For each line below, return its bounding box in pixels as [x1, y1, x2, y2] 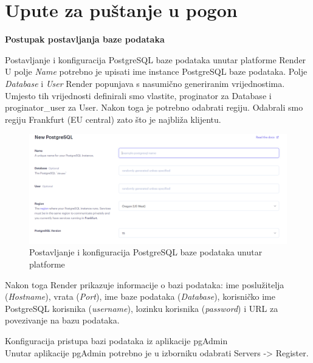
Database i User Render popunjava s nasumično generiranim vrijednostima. [5, 77, 285, 89]
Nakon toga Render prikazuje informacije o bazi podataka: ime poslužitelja [5, 278, 284, 291]
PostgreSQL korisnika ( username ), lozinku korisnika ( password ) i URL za [5, 302, 278, 314]
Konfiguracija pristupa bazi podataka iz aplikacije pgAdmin [5, 334, 228, 347]
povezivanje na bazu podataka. [5, 314, 120, 327]
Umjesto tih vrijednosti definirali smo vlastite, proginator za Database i [5, 89, 272, 102]
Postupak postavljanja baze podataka [5, 33, 165, 46]
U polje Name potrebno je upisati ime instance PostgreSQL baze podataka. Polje [5, 65, 308, 78]
